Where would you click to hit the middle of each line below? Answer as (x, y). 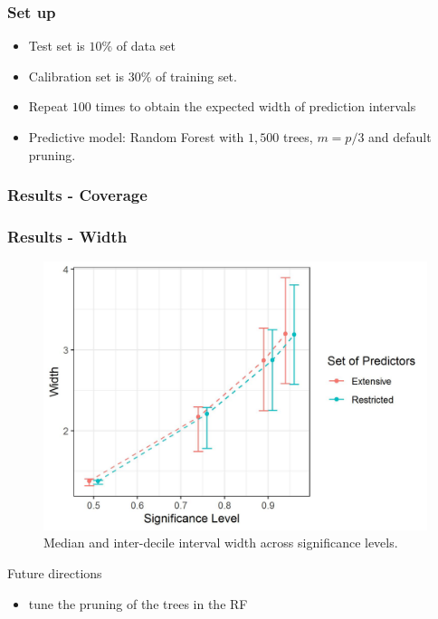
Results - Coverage (77, 195)
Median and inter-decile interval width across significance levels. (221, 543)
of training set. (196, 76)
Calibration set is (76, 76)
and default (400, 137)
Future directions (55, 572)
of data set (146, 46)
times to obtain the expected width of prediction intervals (256, 106)
